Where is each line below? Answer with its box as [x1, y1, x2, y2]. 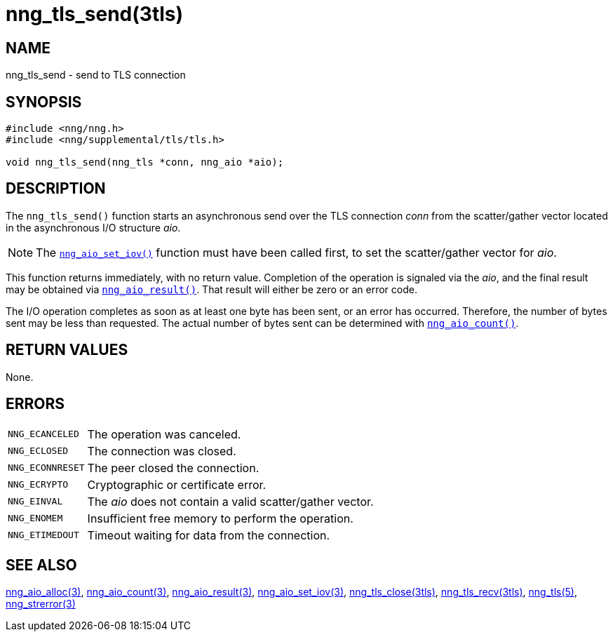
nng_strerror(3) [6, 598, 76, 610]
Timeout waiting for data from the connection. [87, 528, 330, 542]
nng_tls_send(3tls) [6, 2, 184, 26]
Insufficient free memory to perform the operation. [87, 511, 353, 525]
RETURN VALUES [6, 341, 128, 359]
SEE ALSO [6, 556, 77, 574]
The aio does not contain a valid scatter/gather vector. [87, 494, 374, 509]
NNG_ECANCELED [8, 429, 79, 440]
